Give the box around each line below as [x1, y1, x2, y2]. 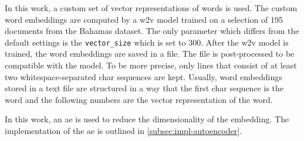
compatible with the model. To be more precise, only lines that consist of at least [5, 59, 297, 71]
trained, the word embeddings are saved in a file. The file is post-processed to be [5, 47, 295, 60]
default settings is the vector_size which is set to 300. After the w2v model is [5, 36, 289, 48]
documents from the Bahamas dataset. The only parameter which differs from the [5, 25, 299, 37]
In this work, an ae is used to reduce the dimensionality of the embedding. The [5, 113, 289, 125]
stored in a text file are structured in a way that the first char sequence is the [5, 82, 284, 94]
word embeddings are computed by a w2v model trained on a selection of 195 [5, 13, 283, 25]
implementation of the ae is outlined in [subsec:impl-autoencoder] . [5, 125, 242, 136]
